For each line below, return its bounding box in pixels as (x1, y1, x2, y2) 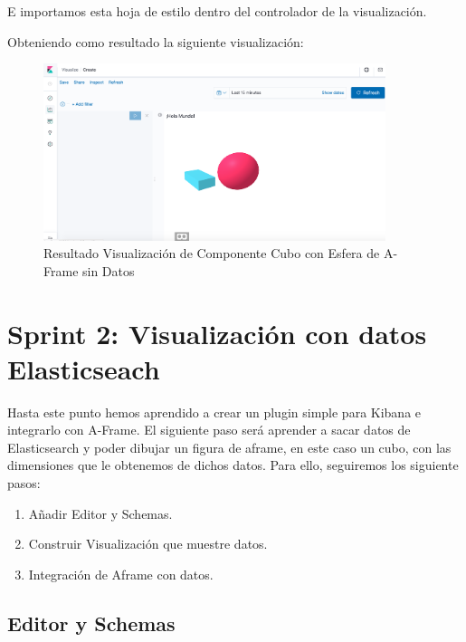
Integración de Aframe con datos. (28, 564, 214, 583)
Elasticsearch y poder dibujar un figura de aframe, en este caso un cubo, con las (7, 437, 452, 456)
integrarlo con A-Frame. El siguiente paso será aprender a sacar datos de (7, 420, 411, 439)
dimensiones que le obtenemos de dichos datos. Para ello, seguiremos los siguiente (7, 455, 459, 474)
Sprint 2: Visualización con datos (7, 314, 427, 351)
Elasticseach (7, 350, 160, 387)
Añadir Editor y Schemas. (28, 503, 173, 522)
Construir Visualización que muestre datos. (28, 534, 268, 553)
